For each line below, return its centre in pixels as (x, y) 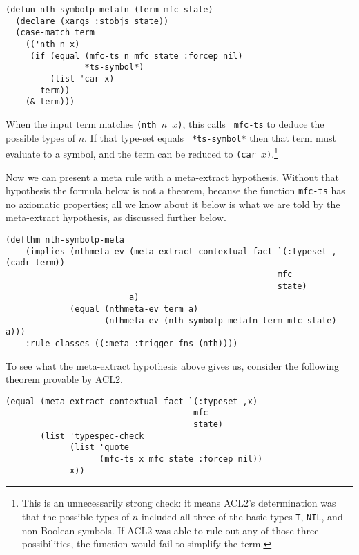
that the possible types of (76, 516)
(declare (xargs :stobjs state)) (92, 21)
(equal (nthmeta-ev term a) (134, 309)
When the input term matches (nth (81, 123)
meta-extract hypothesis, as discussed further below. (116, 217)
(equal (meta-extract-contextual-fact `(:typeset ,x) (132, 401)
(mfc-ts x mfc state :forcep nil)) (181, 459)
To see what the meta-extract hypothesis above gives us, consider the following (173, 365)
